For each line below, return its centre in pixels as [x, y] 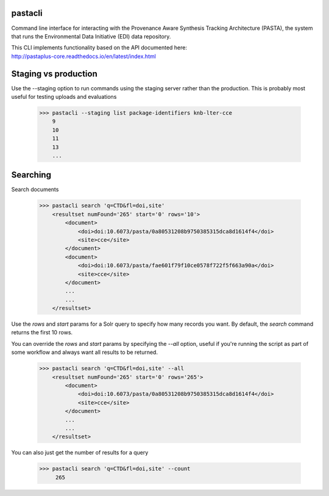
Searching [31, 175]
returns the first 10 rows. [42, 332]
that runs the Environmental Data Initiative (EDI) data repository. [91, 36]
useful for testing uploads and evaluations [64, 96]
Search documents [35, 190]
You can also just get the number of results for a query [80, 453]
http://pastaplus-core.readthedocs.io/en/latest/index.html [84, 56]
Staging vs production [54, 74]
